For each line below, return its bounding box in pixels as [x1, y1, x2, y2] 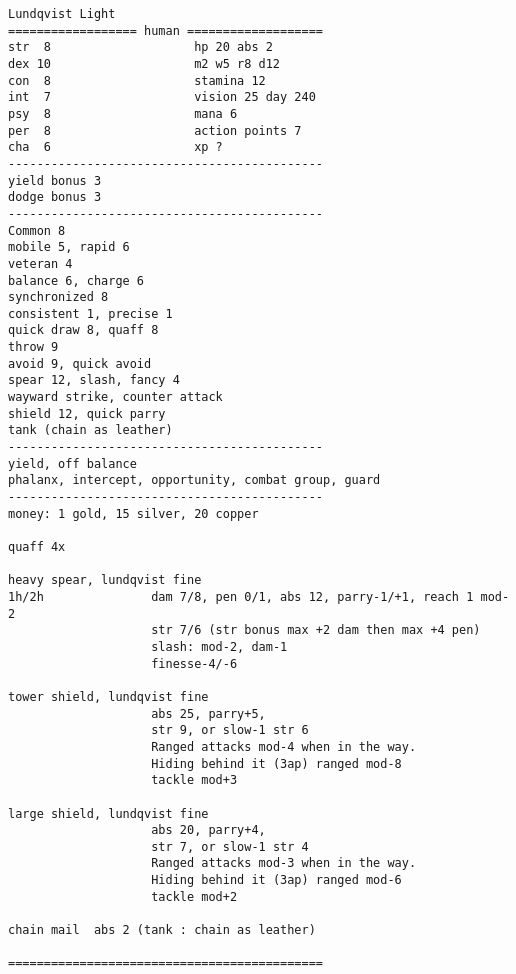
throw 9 [8, 340, 59, 355]
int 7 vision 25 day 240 [8, 90, 316, 105]
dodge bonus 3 [8, 190, 102, 205]
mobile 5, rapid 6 [8, 240, 130, 255]
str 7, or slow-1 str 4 [151, 839, 309, 854]
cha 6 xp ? [8, 140, 223, 155]
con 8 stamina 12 [8, 73, 266, 88]
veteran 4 [8, 256, 73, 271]
